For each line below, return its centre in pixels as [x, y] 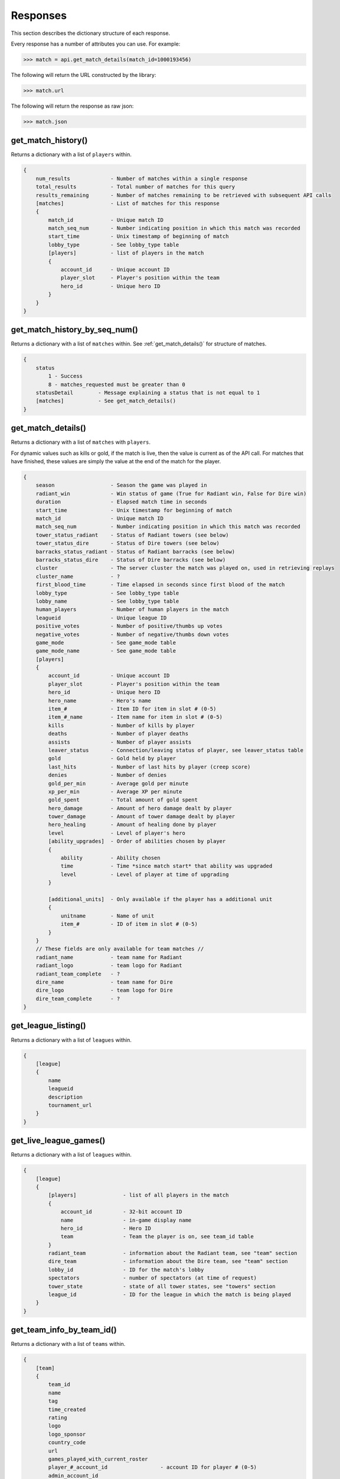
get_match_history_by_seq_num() [74, 330]
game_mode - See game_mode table [106, 642]
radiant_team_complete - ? [78, 974]
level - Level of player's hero [117, 833]
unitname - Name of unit [107, 916]
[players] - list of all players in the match [138, 1195]
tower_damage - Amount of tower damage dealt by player [142, 817]
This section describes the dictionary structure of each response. [91, 33]
